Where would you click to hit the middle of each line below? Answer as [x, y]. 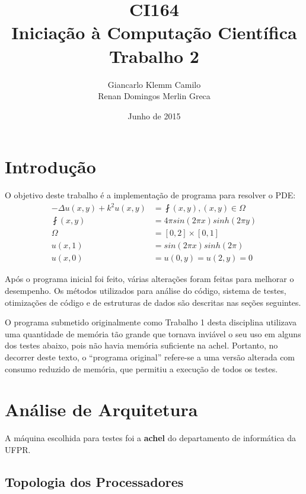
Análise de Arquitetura [101, 409]
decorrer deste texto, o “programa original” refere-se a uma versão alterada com [150, 357]
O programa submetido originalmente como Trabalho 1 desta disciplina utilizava [151, 322]
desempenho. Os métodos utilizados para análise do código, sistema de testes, [146, 291]
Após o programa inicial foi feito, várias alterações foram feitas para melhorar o [149, 279]
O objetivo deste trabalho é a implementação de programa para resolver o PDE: [150, 195]
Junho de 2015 [154, 115]
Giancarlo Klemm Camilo [154, 84]
